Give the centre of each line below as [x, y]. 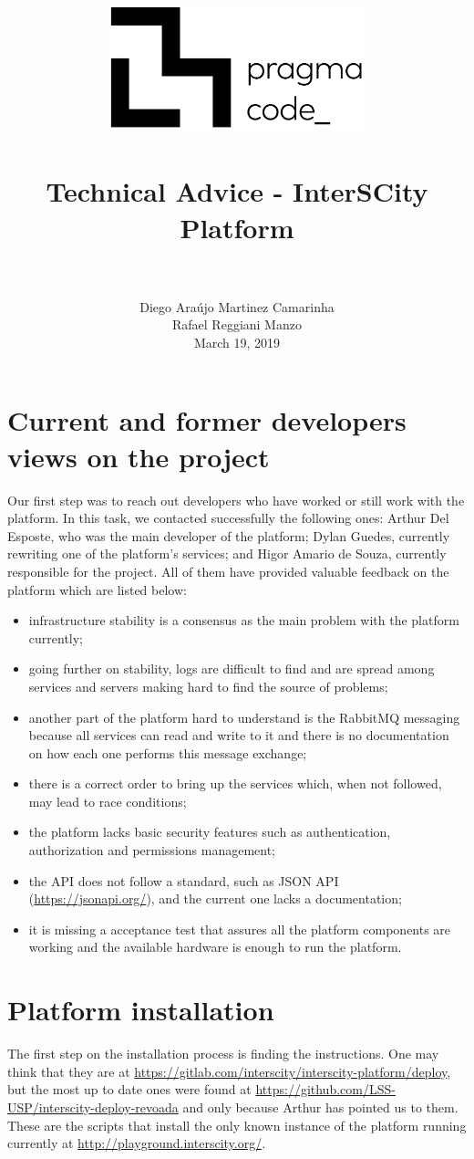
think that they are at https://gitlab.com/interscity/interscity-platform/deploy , [229, 1071]
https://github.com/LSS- [325, 1089]
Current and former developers [207, 420]
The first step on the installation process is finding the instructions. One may [223, 1054]
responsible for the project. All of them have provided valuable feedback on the [228, 571]
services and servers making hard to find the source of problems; [208, 686]
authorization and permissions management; [152, 850]
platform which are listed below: [97, 589]
